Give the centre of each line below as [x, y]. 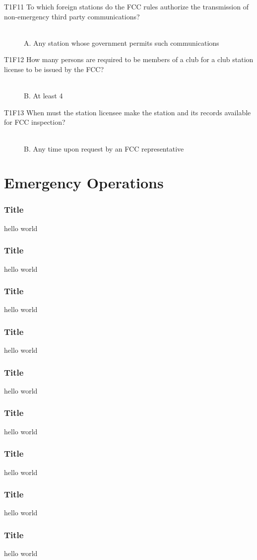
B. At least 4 [43, 96]
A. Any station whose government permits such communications [122, 42]
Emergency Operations [84, 183]
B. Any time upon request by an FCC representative [104, 148]
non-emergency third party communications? [72, 16]
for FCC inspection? [35, 122]
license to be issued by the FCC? [54, 69]
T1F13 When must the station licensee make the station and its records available [128, 112]
